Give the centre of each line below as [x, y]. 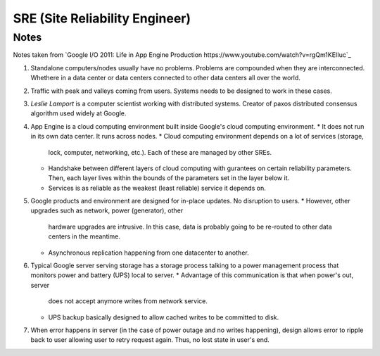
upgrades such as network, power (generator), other [107, 210]
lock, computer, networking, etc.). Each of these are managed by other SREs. [160, 152]
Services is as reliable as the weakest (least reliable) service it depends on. [157, 188]
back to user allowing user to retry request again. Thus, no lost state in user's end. [150, 340]
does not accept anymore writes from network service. [128, 301]
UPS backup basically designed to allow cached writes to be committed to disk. [164, 317]
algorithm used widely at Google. [78, 113]
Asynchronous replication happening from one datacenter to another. [148, 253]
